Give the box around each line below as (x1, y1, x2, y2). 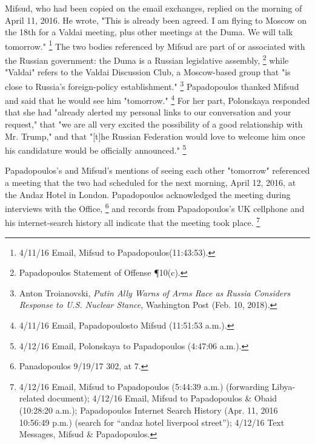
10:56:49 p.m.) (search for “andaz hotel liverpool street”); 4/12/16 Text (19, 415, 285, 428)
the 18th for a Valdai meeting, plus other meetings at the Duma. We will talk (5, 26, 293, 38)
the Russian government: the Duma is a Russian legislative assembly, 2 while (5, 52, 289, 66)
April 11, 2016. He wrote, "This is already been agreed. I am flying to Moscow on (5, 13, 307, 26)
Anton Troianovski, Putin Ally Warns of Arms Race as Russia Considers (19, 286, 290, 299)
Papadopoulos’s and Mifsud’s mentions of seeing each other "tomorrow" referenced (5, 164, 310, 177)
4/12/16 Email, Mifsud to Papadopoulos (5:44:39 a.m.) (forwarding (19, 380, 269, 392)
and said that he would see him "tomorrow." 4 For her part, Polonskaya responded (5, 92, 310, 106)
